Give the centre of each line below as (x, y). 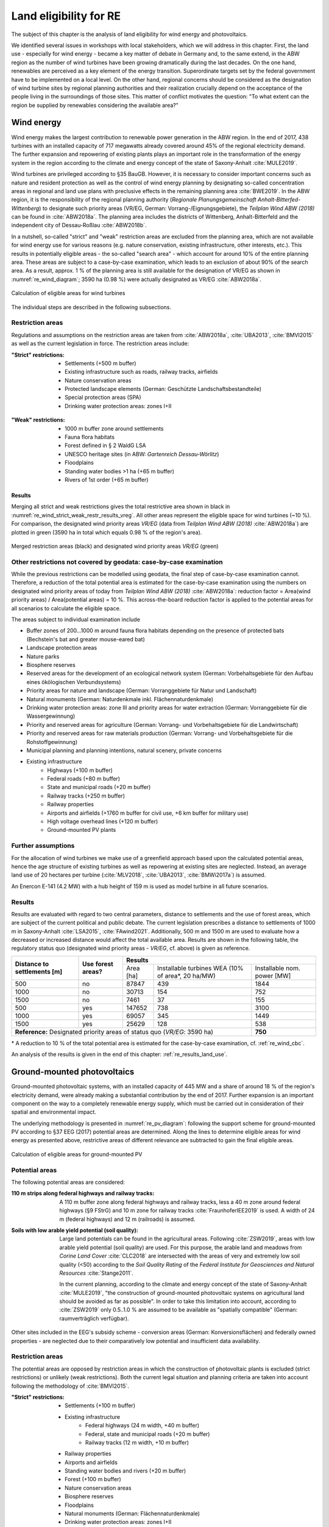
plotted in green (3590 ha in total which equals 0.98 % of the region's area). (107, 532)
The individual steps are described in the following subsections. (91, 307)
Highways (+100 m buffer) (80, 770)
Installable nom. (278, 968)
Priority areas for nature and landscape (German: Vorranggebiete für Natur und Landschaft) (142, 691)
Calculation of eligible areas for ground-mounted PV (77, 1154)
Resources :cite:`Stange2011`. (96, 1273)
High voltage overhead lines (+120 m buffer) (103, 822)
